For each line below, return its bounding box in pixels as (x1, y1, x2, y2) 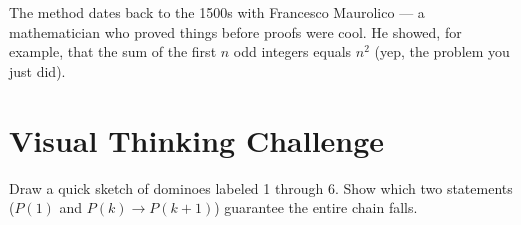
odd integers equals (233, 41, 352, 62)
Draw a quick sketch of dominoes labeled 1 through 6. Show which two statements (9, 177, 513, 198)
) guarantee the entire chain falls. (214, 197, 418, 218)
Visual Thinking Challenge (9, 119, 385, 160)
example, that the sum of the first (9, 41, 217, 62)
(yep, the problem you (374, 41, 510, 62)
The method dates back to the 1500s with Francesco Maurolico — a (9, 2, 425, 22)
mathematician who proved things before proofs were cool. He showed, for (9, 21, 462, 42)
